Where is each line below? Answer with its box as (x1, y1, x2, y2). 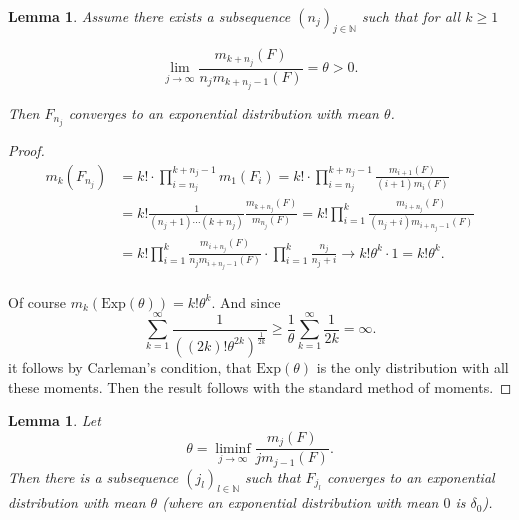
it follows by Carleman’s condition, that (8, 356, 252, 377)
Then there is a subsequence (8, 466, 179, 487)
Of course (8, 291, 67, 312)
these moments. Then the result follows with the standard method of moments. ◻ (8, 376, 512, 397)
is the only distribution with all (316, 356, 509, 377)
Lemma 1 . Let (8, 410, 101, 431)
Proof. (8, 140, 45, 161)
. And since (211, 291, 281, 312)
